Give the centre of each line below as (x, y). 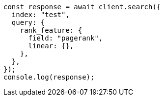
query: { (28, 22)
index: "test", (41, 15)
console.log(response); (49, 77)
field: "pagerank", (66, 38)
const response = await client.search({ (82, 7)
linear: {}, (51, 46)
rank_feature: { (51, 30)
